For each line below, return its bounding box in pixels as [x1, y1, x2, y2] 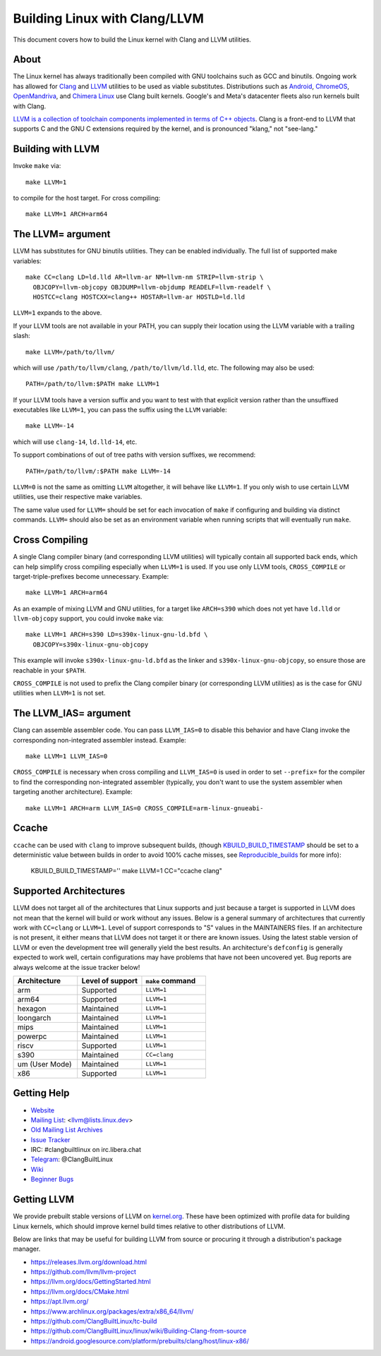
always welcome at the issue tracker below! [13, 963, 140, 971]
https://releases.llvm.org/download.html [30, 1257, 147, 1266]
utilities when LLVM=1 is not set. [13, 689, 106, 697]
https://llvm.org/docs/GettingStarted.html [30, 1278, 151, 1286]
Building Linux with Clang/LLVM [13, 11, 205, 26]
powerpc [17, 1031, 47, 1041]
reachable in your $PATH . [13, 666, 86, 674]
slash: [13, 332, 31, 340]
